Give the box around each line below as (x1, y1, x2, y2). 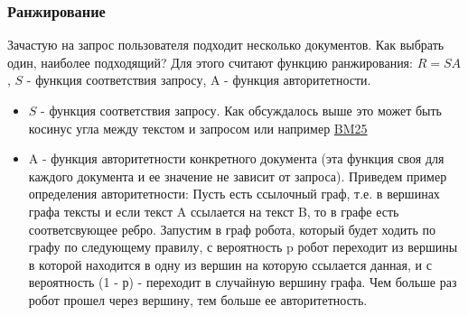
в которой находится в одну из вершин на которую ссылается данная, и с (28, 255, 432, 273)
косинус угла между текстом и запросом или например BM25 (28, 118, 368, 137)
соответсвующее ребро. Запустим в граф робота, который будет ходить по (28, 219, 435, 238)
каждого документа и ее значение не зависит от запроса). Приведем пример (28, 166, 447, 185)
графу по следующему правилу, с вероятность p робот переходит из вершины (28, 237, 458, 256)
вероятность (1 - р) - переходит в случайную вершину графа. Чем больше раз (28, 273, 457, 292)
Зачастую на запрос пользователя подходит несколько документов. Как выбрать (7, 35, 445, 54)
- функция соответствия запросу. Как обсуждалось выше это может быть (41, 101, 443, 119)
